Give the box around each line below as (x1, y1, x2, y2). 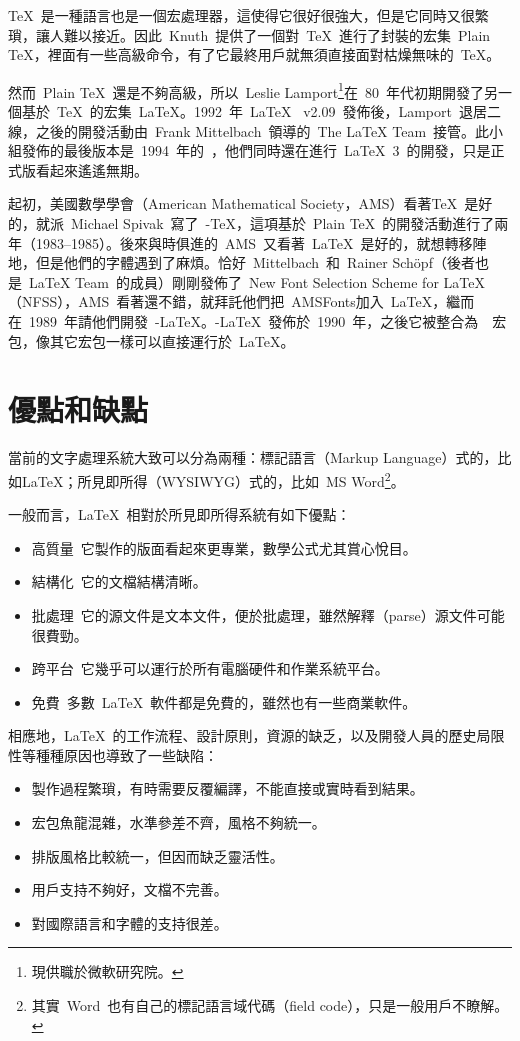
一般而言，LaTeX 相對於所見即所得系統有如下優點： (8, 504, 351, 525)
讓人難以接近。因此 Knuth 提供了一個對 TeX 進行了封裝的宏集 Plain (35, 24, 491, 45)
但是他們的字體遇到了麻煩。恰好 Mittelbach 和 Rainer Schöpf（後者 (35, 252, 475, 273)
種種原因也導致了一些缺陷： (35, 744, 218, 765)
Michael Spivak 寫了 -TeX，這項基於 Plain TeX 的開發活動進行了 (70, 213, 495, 233)
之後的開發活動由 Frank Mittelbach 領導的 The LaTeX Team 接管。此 (35, 120, 490, 141)
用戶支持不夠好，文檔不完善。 (31, 879, 228, 900)
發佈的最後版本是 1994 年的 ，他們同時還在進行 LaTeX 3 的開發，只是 (21, 140, 491, 161)
